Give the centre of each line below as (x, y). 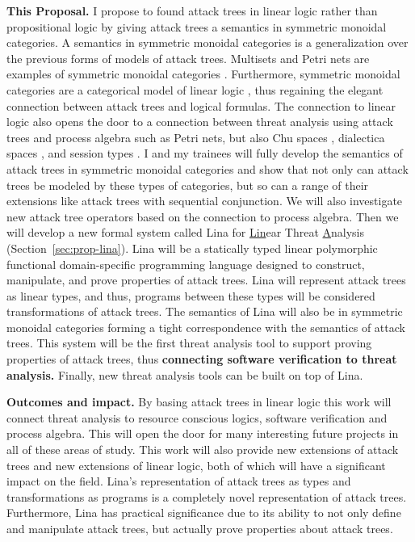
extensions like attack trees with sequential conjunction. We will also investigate (205, 201)
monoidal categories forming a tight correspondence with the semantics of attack (206, 327)
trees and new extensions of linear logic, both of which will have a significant (196, 465)
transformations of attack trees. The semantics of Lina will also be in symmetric (205, 311)
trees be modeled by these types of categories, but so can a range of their (188, 185)
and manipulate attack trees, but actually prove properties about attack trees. (200, 528)
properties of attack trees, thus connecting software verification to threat (202, 359)
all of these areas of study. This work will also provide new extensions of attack (203, 450)
